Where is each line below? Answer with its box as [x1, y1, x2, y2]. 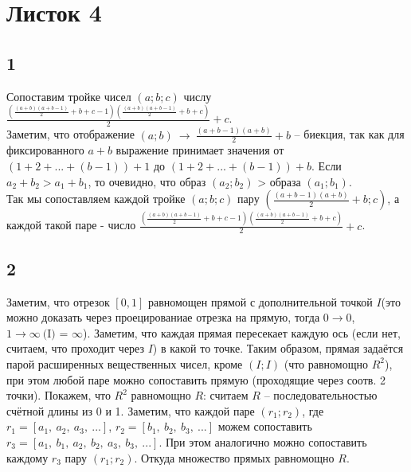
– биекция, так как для [294, 126, 405, 142]
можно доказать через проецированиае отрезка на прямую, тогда [6, 309, 320, 326]
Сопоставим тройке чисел [6, 88, 131, 104]
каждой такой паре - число [6, 216, 136, 233]
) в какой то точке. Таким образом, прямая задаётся [152, 340, 404, 357]
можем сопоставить [217, 418, 312, 435]
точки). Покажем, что [6, 387, 111, 404]
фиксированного [6, 142, 84, 158]
